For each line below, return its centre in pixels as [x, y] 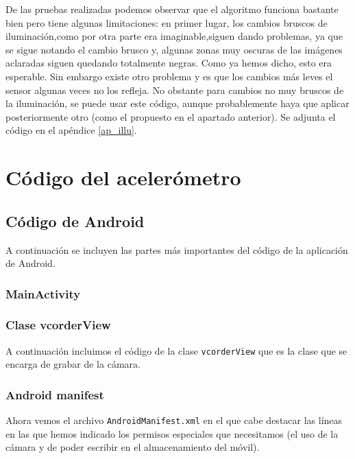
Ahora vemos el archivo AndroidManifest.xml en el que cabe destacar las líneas [174, 420]
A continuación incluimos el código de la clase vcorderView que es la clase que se [176, 350]
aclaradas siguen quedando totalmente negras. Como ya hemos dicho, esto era [169, 63]
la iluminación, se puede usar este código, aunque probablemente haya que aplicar [177, 103]
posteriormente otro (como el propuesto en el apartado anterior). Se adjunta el [171, 116]
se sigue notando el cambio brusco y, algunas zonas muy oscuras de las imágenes [174, 49]
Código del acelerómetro [123, 177]
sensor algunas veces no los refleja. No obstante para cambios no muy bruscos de [175, 90]
